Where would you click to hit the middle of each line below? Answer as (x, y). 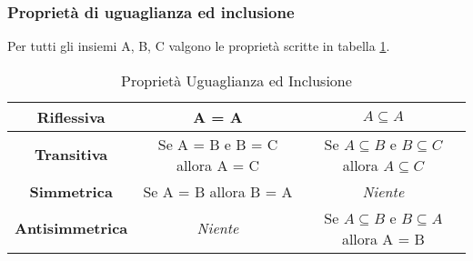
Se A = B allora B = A (218, 191)
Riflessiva (71, 116)
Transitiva (71, 155)
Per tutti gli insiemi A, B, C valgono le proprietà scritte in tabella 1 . (199, 46)
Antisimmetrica (71, 228)
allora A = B (383, 238)
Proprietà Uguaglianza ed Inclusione (236, 80)
